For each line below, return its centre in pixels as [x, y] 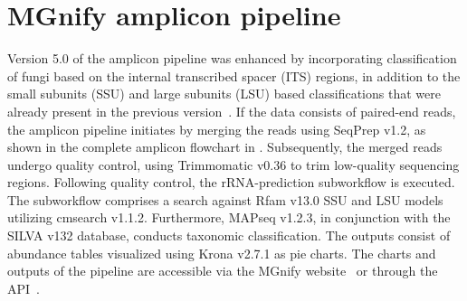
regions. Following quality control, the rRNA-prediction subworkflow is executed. [231, 182]
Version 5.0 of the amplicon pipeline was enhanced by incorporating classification [232, 58]
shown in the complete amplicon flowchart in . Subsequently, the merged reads [225, 147]
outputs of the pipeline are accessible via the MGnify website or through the [223, 271]
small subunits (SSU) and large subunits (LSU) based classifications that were [224, 94]
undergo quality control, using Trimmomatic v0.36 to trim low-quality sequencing [233, 164]
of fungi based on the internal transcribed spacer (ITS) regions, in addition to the [234, 75]
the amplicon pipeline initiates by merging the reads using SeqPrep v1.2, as [217, 129]
